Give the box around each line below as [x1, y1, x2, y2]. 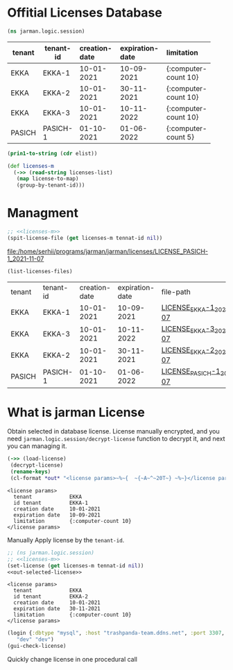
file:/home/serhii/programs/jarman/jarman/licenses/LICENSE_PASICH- [7, 247, 208, 255]
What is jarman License [7, 404, 146, 420]
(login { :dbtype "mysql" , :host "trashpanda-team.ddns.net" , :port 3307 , [7, 630, 225, 637]
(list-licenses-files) [7, 268, 73, 275]
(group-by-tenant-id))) [16, 182, 85, 189]
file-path [161, 286, 191, 296]
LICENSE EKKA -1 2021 [161, 302, 230, 313]
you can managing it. [7, 442, 67, 450]
